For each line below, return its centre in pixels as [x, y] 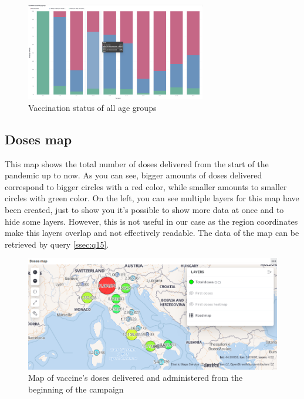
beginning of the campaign [76, 389]
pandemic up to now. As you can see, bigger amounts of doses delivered [134, 175]
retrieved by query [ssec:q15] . [57, 244]
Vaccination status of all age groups [92, 107]
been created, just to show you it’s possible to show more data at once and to [144, 209]
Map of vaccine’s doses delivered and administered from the [136, 378]
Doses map [38, 139]
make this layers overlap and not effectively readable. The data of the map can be [152, 233]
